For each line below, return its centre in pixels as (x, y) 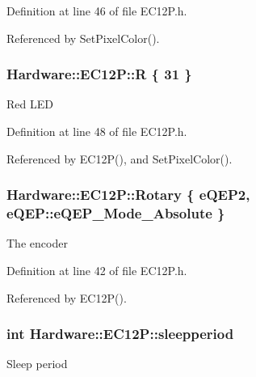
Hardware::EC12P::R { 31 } (99, 74)
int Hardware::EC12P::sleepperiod (120, 334)
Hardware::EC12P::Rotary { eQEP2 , (128, 195)
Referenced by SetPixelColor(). (83, 38)
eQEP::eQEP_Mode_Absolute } (116, 213)
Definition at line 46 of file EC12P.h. (97, 11)
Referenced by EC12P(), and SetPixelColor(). (120, 158)
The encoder (37, 243)
